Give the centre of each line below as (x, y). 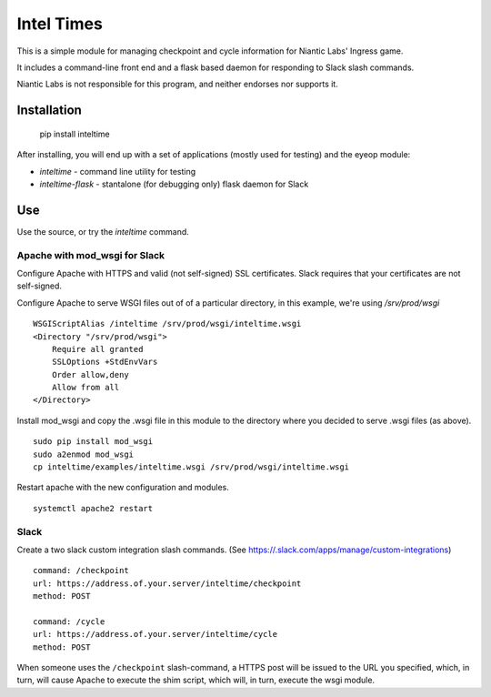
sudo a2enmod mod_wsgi (84, 454)
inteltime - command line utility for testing (118, 171)
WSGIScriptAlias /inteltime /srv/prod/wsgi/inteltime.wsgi (167, 324)
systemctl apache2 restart (93, 508)
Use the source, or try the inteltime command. (103, 231)
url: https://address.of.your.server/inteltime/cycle (155, 634)
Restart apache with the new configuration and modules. (123, 488)
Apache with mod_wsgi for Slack (91, 255)
